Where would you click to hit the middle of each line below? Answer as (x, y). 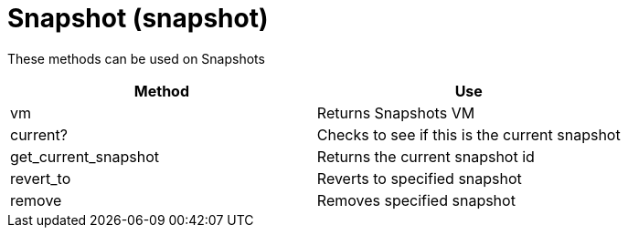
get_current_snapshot (85, 156)
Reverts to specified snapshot (419, 178)
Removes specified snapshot (416, 200)
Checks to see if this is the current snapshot (468, 134)
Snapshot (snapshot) (138, 18)
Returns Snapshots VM (396, 112)
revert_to (41, 178)
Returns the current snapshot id (426, 156)
